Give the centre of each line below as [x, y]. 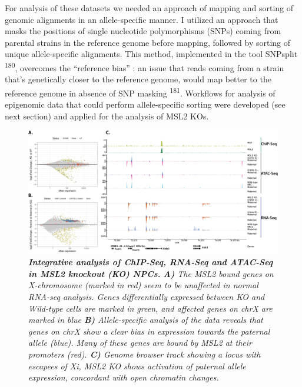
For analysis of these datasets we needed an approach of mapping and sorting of [149, 8]
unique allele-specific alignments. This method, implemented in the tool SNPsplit [151, 54]
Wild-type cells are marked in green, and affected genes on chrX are [150, 308]
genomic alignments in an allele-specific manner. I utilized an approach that [142, 19]
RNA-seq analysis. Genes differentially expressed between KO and [147, 296]
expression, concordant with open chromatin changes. [124, 377]
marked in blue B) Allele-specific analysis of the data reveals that [146, 320]
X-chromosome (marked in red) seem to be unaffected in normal [143, 285]
